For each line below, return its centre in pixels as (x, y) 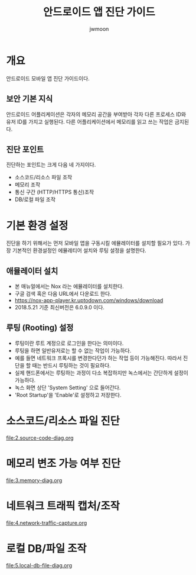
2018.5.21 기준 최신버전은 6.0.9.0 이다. (60, 308)
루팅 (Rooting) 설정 (40, 328)
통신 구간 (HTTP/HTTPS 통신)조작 (54, 192)
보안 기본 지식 (30, 99)
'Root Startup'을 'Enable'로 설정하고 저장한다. (68, 395)
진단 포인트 (25, 149)
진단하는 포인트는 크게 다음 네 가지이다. (51, 165)
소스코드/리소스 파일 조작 (43, 177)
